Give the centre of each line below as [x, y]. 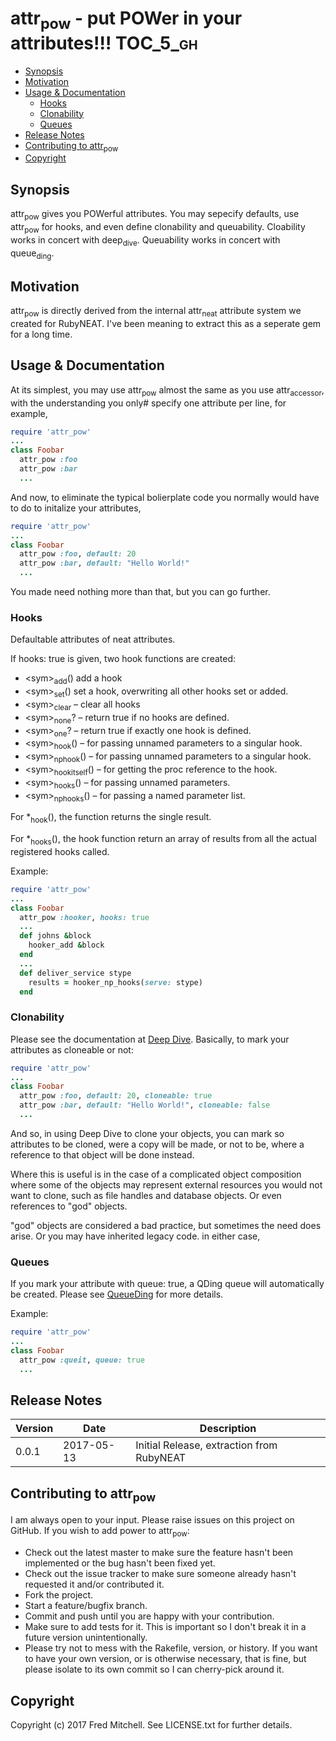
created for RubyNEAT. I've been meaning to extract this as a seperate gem [166, 323]
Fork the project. [59, 1595]
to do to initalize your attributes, [76, 508]
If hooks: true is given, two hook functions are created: [123, 659]
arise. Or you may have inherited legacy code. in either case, [135, 1236]
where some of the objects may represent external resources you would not [166, 1184]
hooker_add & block [66, 945]
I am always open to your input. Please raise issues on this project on [152, 1520]
